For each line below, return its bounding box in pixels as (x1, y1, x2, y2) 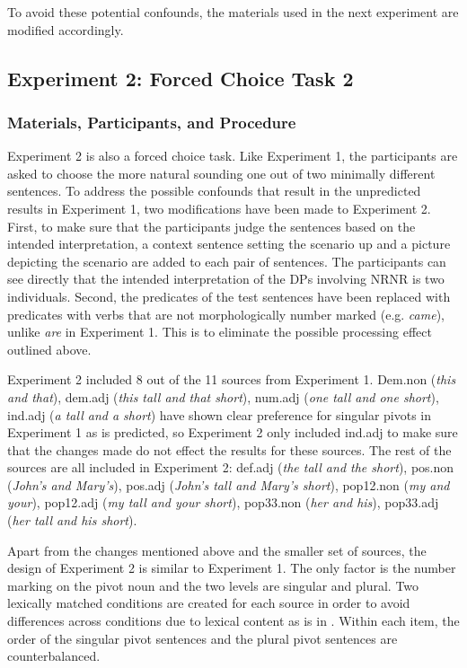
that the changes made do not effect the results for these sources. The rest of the (7, 440, 452, 459)
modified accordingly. (7, 20, 124, 39)
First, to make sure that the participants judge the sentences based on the (7, 216, 416, 235)
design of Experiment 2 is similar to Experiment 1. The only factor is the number (7, 558, 456, 577)
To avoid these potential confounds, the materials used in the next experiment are (7, 3, 459, 21)
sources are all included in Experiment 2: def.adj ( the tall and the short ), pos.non (7, 458, 454, 477)
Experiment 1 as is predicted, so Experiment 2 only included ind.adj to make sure (7, 423, 458, 442)
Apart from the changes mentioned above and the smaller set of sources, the (7, 541, 427, 559)
